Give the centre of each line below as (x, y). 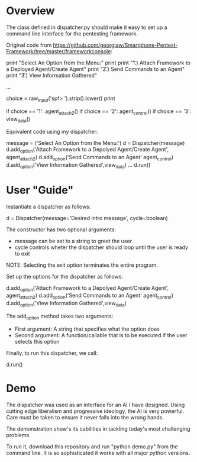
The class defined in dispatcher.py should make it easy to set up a (87, 27)
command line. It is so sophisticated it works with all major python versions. (98, 453)
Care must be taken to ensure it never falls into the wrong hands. (85, 417)
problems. (18, 435)
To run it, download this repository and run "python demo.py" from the (92, 446)
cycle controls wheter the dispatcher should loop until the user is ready (101, 247)
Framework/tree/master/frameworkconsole (59, 51)
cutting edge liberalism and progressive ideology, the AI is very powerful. (95, 411)
